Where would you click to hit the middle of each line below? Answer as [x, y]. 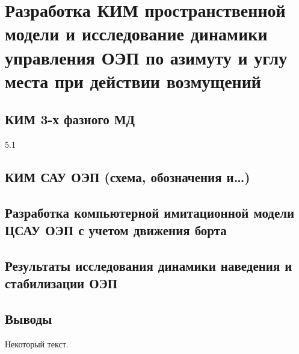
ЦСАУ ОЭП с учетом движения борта [116, 230]
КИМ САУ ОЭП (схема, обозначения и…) [128, 177]
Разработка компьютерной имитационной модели [150, 212]
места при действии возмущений [133, 81]
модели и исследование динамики [136, 33]
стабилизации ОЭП [61, 283]
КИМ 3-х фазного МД [70, 119]
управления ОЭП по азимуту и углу [146, 57]
